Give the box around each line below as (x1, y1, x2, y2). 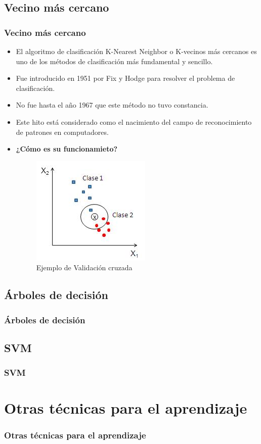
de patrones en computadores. (16, 126, 109, 137)
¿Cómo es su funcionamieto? (16, 143, 118, 154)
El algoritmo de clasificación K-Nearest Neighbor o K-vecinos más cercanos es (16, 46, 257, 56)
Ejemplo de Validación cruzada (36, 262, 133, 273)
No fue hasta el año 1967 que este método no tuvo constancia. (16, 100, 208, 110)
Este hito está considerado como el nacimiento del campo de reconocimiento (16, 116, 252, 127)
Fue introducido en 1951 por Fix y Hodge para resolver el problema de (16, 73, 235, 83)
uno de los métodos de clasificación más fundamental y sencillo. (16, 56, 213, 66)
